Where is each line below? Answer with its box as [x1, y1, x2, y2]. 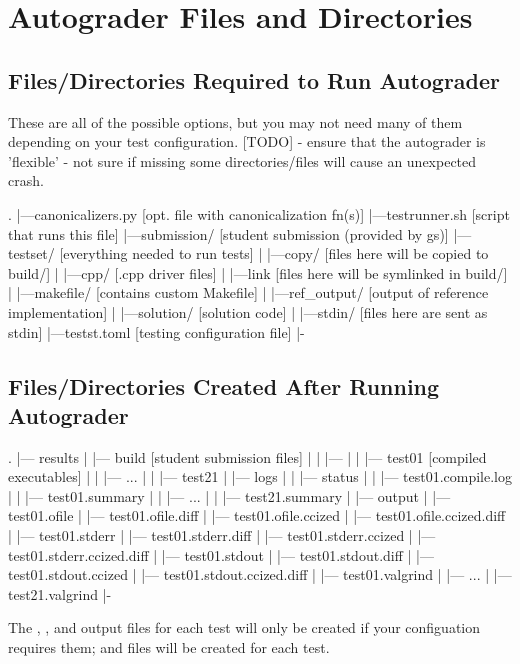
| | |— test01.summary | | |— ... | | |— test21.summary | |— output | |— [8, 485, 451, 506]
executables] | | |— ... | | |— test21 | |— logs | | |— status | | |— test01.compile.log [8, 466, 513, 487]
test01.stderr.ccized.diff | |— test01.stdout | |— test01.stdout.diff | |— [8, 544, 434, 565]
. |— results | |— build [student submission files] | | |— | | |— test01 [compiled [8, 446, 487, 467]
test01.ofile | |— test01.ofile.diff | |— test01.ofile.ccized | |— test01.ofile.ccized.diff [8, 505, 506, 526]
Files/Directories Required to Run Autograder [8, 64, 501, 95]
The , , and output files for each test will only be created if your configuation [8, 617, 481, 638]
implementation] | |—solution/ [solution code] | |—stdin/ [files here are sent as [8, 301, 488, 322]
